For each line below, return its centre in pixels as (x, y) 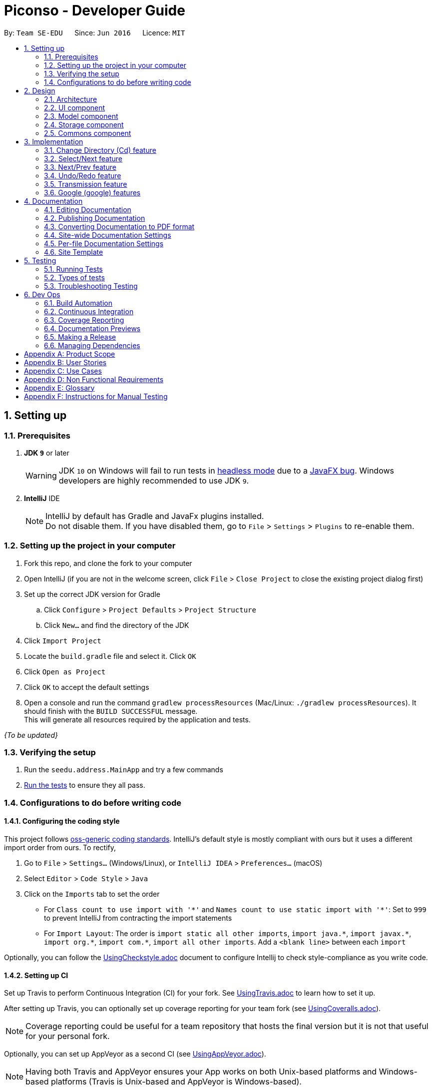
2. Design (40, 90)
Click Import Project (63, 640)
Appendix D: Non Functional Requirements (94, 379)
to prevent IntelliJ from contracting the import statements (138, 918)
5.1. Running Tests (73, 269)
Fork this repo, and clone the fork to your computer (108, 563)
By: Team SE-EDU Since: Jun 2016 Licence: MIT (95, 32)
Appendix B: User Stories (65, 362)
